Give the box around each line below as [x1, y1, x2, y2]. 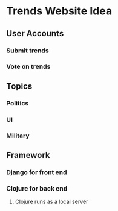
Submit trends [6, 46, 50, 55]
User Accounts [6, 28, 64, 39]
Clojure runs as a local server [15, 198, 88, 206]
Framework [6, 150, 50, 160]
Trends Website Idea [6, 4, 113, 18]
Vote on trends [6, 62, 51, 71]
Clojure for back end [6, 184, 68, 192]
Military [6, 131, 30, 140]
